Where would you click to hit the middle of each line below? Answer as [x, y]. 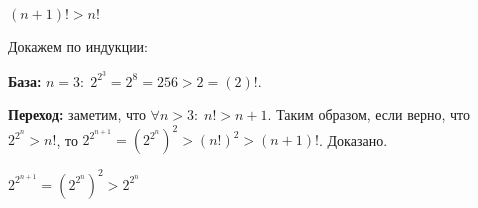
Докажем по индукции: [78, 46]
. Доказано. [353, 139]
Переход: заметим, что [77, 114]
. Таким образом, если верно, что [368, 114]
